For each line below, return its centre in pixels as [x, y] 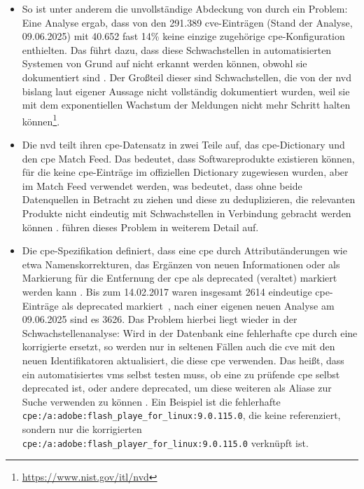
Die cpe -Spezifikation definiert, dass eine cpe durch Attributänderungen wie [184, 250]
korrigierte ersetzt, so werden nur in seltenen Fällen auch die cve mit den [178, 346]
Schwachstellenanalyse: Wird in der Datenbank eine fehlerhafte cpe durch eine [190, 332]
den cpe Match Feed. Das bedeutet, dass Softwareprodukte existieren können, [188, 158]
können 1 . [41, 120]
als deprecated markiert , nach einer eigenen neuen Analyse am [198, 305]
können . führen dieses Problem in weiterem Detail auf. [140, 227]
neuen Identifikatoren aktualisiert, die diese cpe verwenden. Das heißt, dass [183, 360]
